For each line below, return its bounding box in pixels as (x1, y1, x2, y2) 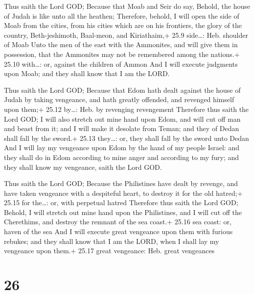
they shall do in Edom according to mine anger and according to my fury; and (4, 152, 239, 162)
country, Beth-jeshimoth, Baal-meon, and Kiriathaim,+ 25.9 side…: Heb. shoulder (4, 29, 248, 40)
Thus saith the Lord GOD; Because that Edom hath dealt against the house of (4, 84, 241, 95)
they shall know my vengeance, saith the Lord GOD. (4, 161, 162, 172)
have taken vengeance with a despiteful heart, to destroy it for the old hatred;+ (4, 187, 243, 198)
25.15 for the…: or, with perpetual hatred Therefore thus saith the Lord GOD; (4, 197, 238, 208)
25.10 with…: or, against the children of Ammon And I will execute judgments (4, 58, 238, 69)
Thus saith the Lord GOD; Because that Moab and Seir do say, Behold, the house (4, 1, 251, 11)
